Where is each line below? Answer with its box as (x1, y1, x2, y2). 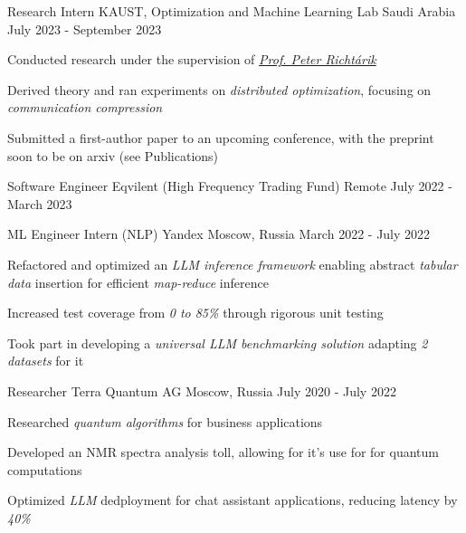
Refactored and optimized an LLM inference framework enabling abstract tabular (7, 254, 458, 273)
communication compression (7, 98, 163, 117)
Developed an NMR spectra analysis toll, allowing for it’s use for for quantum (7, 443, 439, 462)
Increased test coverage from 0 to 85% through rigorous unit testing (7, 303, 384, 322)
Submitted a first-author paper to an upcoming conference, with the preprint (7, 128, 434, 147)
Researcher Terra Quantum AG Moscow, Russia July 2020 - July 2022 (7, 381, 396, 400)
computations (7, 460, 82, 479)
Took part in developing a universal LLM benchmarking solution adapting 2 (7, 333, 428, 352)
